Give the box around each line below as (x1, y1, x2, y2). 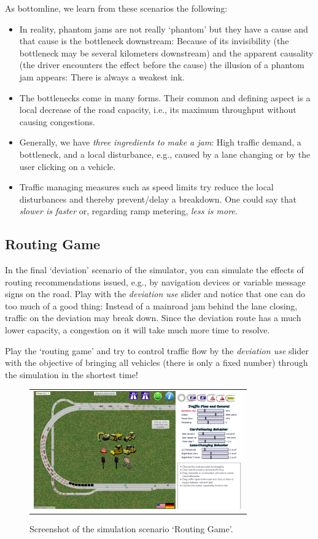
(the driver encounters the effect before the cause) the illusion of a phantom (19, 58, 304, 71)
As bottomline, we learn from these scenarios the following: (5, 2, 228, 14)
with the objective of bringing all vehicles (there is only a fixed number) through (5, 356, 308, 369)
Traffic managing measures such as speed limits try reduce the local (19, 180, 274, 193)
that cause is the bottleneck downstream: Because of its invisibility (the (19, 34, 289, 47)
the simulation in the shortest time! (5, 368, 138, 381)
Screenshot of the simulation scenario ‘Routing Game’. (29, 522, 233, 535)
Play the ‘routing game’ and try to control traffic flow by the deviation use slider (5, 344, 309, 357)
